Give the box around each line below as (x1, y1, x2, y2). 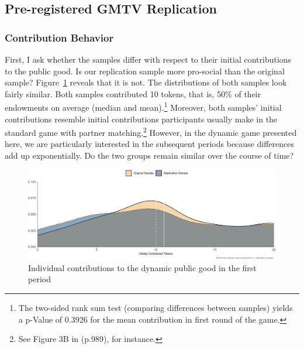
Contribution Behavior (5, 30, 114, 45)
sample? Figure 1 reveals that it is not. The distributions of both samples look (5, 76, 287, 88)
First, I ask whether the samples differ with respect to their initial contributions (5, 53, 292, 65)
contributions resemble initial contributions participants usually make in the (5, 112, 278, 125)
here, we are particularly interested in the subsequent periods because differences (5, 138, 294, 150)
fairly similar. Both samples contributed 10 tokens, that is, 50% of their (5, 87, 261, 100)
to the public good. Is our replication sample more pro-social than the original (5, 64, 285, 77)
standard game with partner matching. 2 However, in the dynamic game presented (5, 125, 297, 138)
